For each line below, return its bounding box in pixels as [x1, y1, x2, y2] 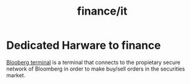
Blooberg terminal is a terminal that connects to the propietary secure [6, 58, 181, 66]
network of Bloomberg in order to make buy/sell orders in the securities [6, 65, 186, 72]
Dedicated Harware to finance [6, 38, 161, 52]
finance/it [77, 4, 128, 18]
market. [6, 71, 26, 79]
